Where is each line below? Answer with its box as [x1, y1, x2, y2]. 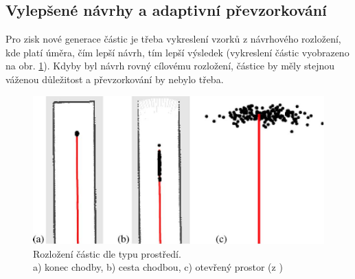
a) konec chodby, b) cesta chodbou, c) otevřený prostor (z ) [33, 260, 283, 274]
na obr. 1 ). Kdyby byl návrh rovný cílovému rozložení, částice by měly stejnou [5, 58, 335, 73]
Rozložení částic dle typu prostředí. [33, 246, 181, 260]
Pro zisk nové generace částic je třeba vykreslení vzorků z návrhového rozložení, [5, 32, 341, 46]
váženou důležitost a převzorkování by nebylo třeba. [5, 71, 224, 86]
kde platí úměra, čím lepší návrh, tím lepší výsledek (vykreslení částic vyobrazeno [5, 45, 350, 59]
